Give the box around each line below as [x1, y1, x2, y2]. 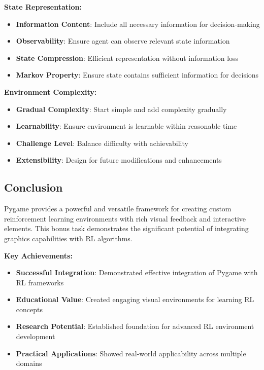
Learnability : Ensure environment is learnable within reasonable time [16, 121, 237, 131]
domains [16, 358, 42, 368]
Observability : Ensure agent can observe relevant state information [16, 35, 230, 46]
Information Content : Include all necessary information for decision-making [16, 18, 260, 29]
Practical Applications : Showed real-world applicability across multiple [16, 348, 246, 358]
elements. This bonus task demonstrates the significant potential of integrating [4, 223, 249, 234]
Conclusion [4, 179, 63, 195]
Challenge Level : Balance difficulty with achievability [16, 137, 188, 148]
